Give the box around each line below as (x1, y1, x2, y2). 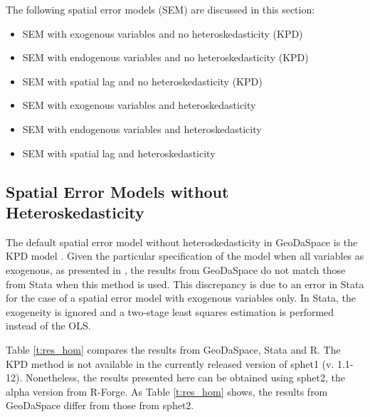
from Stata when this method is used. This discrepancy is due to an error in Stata (6, 276, 364, 291)
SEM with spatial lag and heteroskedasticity (22, 145, 216, 160)
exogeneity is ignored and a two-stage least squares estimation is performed (6, 304, 334, 319)
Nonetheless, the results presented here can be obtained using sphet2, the (25, 370, 346, 385)
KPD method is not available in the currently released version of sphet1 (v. (6, 356, 334, 371)
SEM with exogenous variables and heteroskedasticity (22, 97, 256, 112)
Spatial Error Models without (6, 180, 229, 202)
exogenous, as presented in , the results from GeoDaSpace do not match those (6, 262, 346, 277)
